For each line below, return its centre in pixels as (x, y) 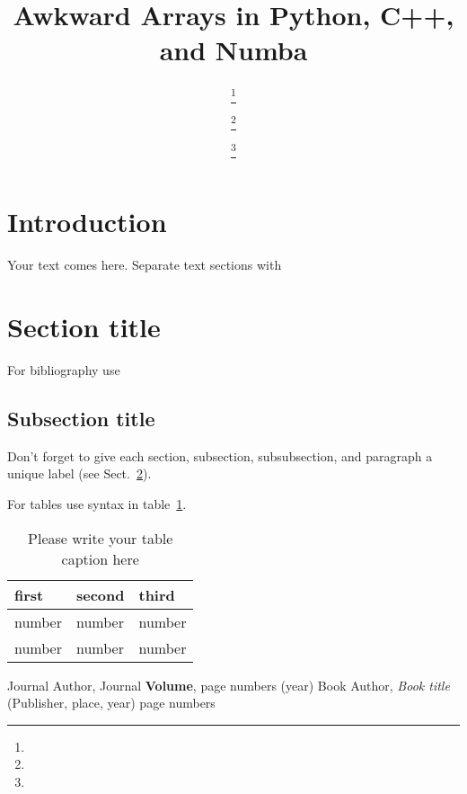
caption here (100, 558)
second (100, 594)
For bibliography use (64, 369)
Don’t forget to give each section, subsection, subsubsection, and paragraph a (220, 455)
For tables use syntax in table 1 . (97, 503)
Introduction (87, 222)
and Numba (233, 50)
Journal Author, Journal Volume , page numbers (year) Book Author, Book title (229, 685)
